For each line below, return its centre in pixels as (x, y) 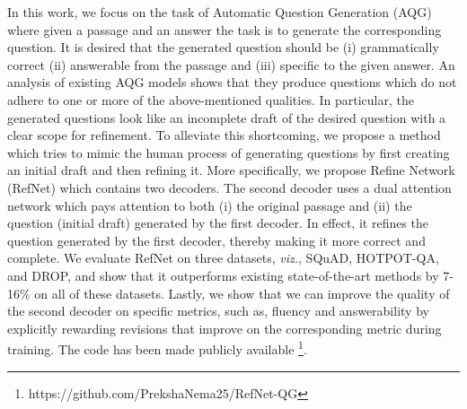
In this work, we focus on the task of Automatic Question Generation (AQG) (220, 12)
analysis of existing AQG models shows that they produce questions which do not (232, 82)
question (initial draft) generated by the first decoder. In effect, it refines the (218, 223)
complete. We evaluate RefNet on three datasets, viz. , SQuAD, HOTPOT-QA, (223, 258)
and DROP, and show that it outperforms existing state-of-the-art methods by (223, 275)
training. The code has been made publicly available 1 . (157, 348)
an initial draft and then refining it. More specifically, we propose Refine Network (231, 170)
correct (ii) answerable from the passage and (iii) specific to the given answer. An (231, 64)
